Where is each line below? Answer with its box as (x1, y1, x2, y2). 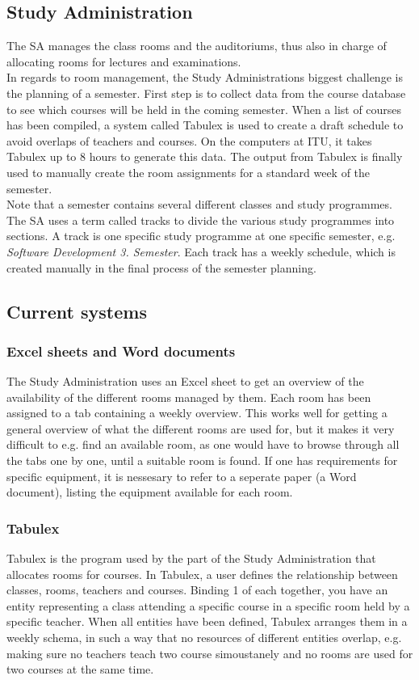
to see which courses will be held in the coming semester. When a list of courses (6, 100, 402, 117)
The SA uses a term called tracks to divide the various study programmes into (6, 211, 395, 228)
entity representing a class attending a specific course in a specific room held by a (6, 597, 410, 614)
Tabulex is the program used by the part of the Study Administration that (6, 550, 376, 567)
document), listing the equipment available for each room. (6, 484, 293, 500)
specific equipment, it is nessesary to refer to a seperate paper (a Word (6, 467, 357, 484)
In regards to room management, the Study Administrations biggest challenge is (6, 69, 403, 86)
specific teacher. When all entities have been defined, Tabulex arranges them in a (6, 613, 408, 630)
